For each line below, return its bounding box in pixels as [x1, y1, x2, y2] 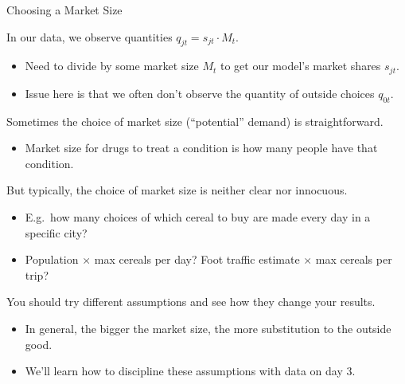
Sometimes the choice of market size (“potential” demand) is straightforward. [6, 112, 384, 129]
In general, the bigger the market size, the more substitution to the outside [25, 319, 391, 336]
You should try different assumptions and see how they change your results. [6, 293, 376, 310]
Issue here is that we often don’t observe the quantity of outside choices [25, 84, 375, 101]
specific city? [25, 224, 88, 241]
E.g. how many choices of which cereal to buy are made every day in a [25, 209, 371, 225]
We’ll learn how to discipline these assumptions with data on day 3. [25, 362, 356, 379]
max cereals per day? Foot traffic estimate [94, 251, 300, 268]
